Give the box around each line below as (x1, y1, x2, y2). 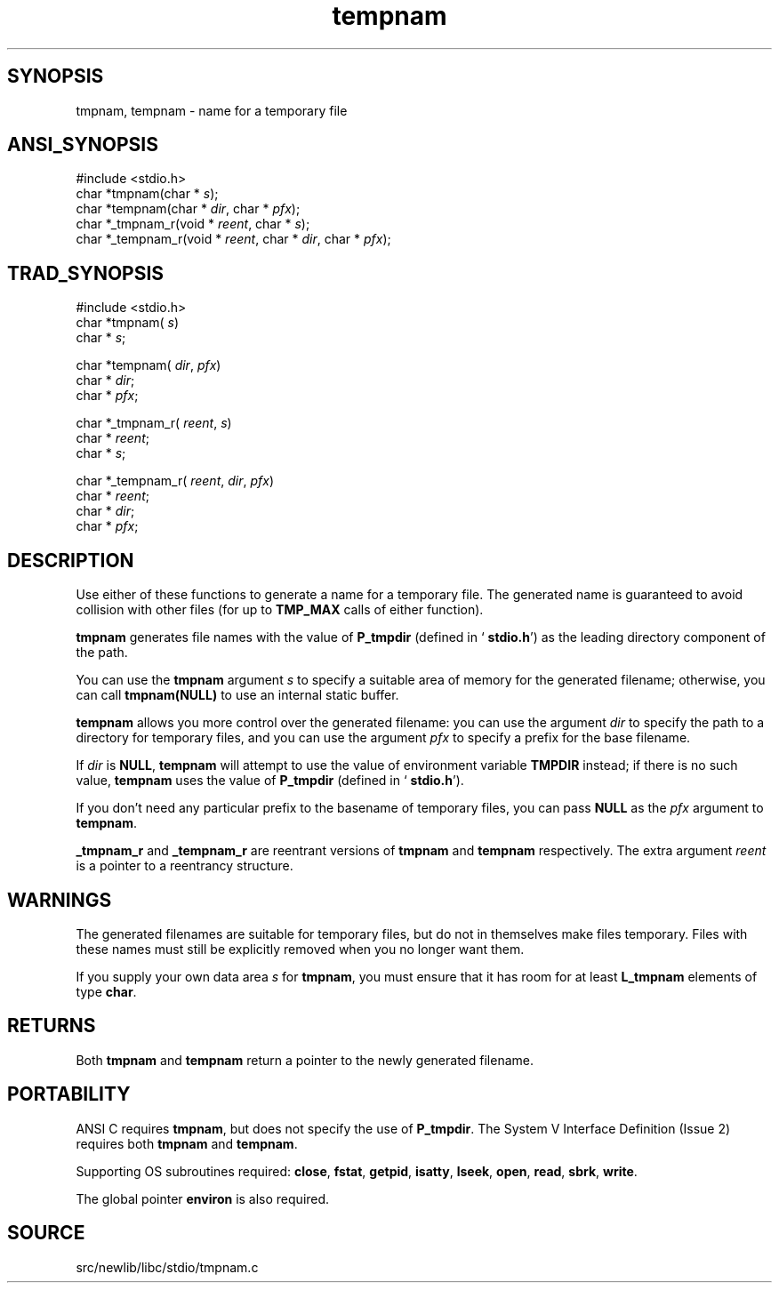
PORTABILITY (7, 1083, 131, 1106)
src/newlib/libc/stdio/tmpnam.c (76, 1259, 259, 1275)
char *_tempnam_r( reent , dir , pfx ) (76, 473, 275, 489)
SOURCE (7, 1222, 85, 1245)
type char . (76, 983, 137, 999)
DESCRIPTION (7, 549, 134, 572)
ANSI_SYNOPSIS (7, 133, 158, 156)
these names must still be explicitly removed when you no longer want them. (76, 941, 525, 957)
